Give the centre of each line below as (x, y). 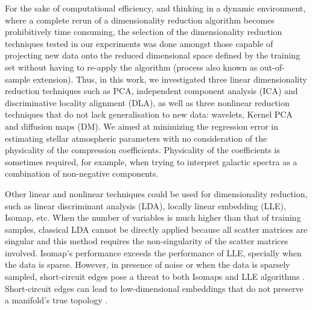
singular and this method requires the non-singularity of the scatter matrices (147, 241)
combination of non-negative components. (82, 173)
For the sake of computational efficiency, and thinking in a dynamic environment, (155, 8)
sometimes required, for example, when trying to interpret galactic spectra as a (151, 161)
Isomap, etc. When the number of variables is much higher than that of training (153, 217)
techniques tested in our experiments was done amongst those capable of (139, 43)
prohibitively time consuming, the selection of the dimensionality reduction (144, 32)
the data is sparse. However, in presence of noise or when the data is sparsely (148, 264)
